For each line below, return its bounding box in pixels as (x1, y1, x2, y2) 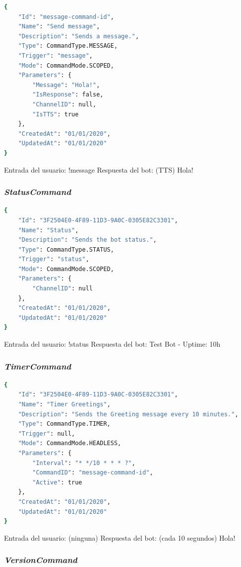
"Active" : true (32, 478, 82, 486)
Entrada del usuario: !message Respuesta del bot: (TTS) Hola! (4, 164, 193, 175)
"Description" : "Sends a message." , (18, 32, 139, 40)
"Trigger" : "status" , (18, 256, 89, 263)
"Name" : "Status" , (18, 226, 79, 234)
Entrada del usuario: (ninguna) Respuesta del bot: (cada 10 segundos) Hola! (4, 532, 236, 543)
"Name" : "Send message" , (18, 23, 100, 30)
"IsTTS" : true (32, 110, 79, 118)
